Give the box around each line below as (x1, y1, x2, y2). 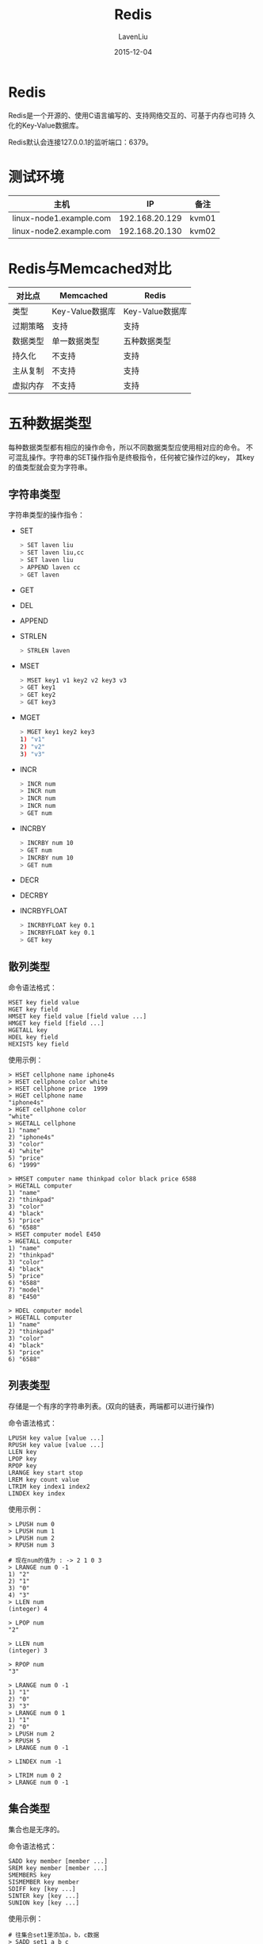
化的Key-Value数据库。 (8, 121, 83, 130)
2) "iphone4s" (8, 1133, 55, 1141)
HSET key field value (8, 998, 80, 1006)
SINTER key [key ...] (8, 1892, 80, 1900)
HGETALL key (8, 1026, 48, 1034)
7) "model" (8, 1286, 44, 1294)
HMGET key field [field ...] (8, 1019, 105, 1027)
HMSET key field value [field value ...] (8, 1012, 147, 1020)
